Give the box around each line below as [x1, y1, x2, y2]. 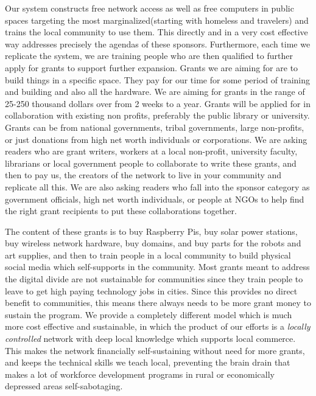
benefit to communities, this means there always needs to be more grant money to [5, 296, 311, 309]
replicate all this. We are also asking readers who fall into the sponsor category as [5, 180, 310, 193]
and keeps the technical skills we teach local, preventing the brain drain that [5, 356, 290, 369]
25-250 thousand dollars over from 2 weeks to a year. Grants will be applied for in [5, 97, 311, 109]
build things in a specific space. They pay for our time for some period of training [5, 73, 311, 86]
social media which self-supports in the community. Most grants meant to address [5, 260, 310, 273]
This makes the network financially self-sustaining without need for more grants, [5, 344, 305, 356]
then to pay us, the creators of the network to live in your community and [5, 168, 282, 181]
